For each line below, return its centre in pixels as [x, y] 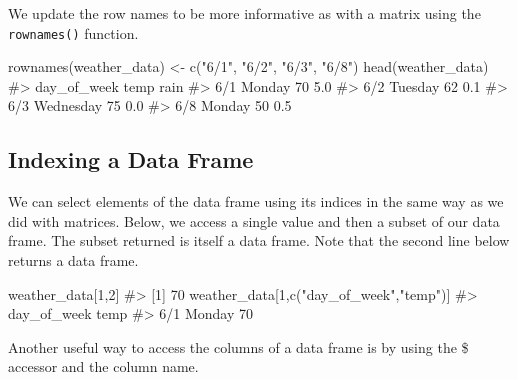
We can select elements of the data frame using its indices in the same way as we [256, 201]
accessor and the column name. [103, 366]
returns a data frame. [73, 260]
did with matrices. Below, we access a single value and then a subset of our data [254, 220]
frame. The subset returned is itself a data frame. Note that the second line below [259, 240]
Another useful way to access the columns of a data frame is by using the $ [238, 346]
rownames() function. [73, 32]
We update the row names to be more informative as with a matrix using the [244, 13]
